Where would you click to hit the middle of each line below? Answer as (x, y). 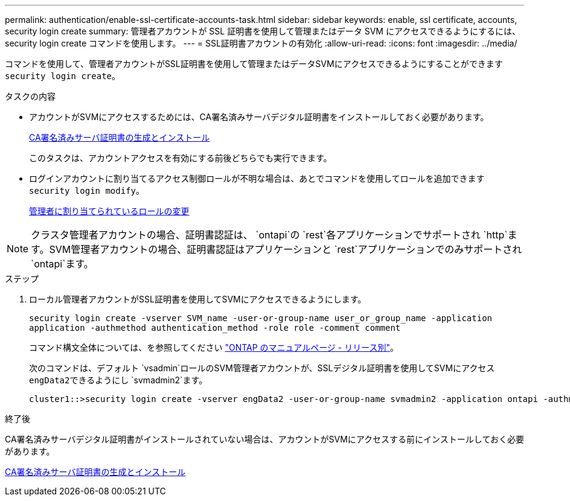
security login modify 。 (87, 190)
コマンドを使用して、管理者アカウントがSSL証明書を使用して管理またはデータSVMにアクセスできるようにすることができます (254, 64)
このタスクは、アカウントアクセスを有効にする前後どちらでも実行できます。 (181, 158)
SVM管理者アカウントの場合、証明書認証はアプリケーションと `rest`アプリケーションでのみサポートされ (286, 249)
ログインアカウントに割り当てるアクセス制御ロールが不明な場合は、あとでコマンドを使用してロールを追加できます (257, 178)
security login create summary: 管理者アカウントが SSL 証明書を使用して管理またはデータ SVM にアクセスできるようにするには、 (263, 31)
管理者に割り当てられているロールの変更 (109, 211)
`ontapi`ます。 (62, 264)
